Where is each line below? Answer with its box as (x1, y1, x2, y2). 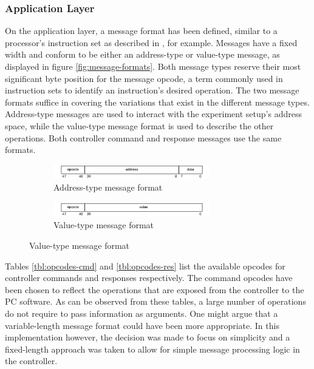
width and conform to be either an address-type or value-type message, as (5, 48, 280, 61)
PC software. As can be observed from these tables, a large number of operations (5, 295, 306, 308)
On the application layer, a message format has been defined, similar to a (5, 24, 278, 37)
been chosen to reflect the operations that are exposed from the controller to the (5, 283, 304, 296)
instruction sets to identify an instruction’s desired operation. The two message (5, 84, 299, 96)
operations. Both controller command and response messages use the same (5, 131, 282, 144)
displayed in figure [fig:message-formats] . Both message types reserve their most (5, 60, 301, 72)
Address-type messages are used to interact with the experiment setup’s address (5, 107, 302, 120)
